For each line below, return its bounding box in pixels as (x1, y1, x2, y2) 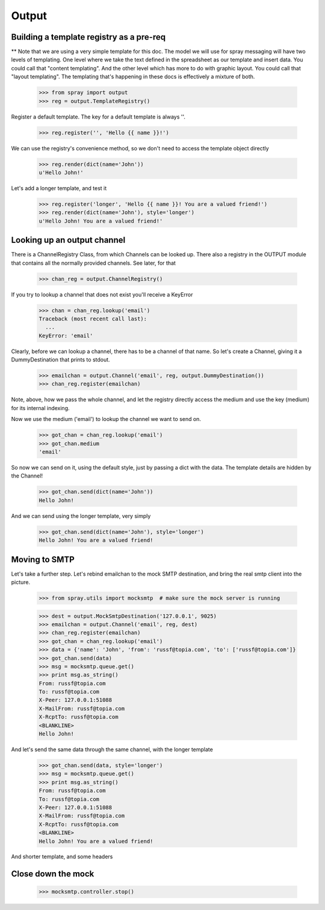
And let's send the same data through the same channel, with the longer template (11, 746, 213, 753)
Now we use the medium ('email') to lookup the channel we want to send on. (11, 416, 202, 423)
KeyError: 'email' (39, 332, 93, 339)
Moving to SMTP (11, 554, 75, 565)
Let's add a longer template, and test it (11, 184, 107, 192)
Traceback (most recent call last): (39, 315, 147, 322)
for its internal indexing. (11, 404, 70, 411)
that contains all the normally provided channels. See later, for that (11, 259, 176, 266)
